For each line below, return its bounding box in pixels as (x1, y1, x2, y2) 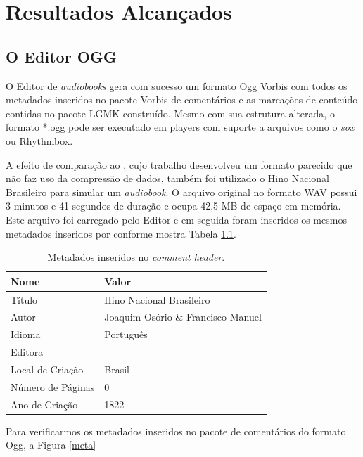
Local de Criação (11, 361, 84, 376)
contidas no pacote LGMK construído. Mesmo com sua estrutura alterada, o (6, 105, 335, 120)
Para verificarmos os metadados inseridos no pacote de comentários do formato (6, 423, 346, 438)
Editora (11, 345, 44, 359)
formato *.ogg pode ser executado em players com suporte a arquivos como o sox (6, 120, 355, 134)
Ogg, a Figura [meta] (6, 437, 96, 452)
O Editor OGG (6, 45, 117, 67)
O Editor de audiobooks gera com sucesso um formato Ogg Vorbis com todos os (6, 78, 348, 93)
